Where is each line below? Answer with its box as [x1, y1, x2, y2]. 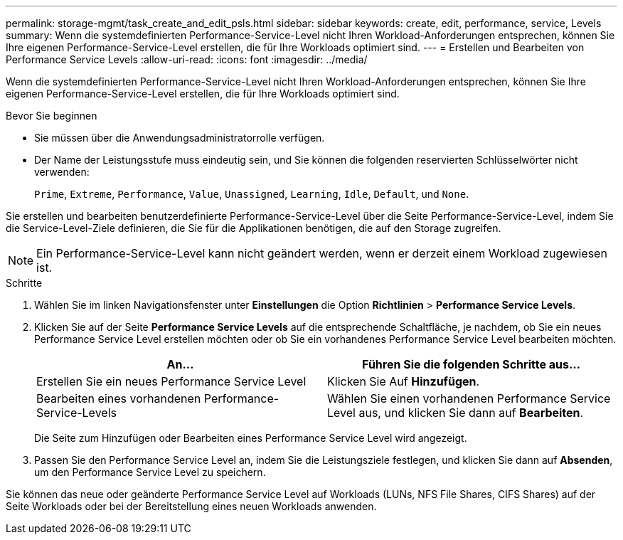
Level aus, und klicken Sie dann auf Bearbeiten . [327, 406, 584, 420]
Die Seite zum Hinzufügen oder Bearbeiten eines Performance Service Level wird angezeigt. [34, 432, 467, 444]
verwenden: [34, 166, 90, 178]
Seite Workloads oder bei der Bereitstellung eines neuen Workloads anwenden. [6, 500, 377, 512]
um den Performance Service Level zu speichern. [34, 466, 266, 478]
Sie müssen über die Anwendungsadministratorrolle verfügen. [34, 132, 325, 144]
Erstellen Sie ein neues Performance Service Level [36, 374, 307, 388]
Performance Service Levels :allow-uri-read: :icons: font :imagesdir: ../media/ [6, 53, 368, 65]
